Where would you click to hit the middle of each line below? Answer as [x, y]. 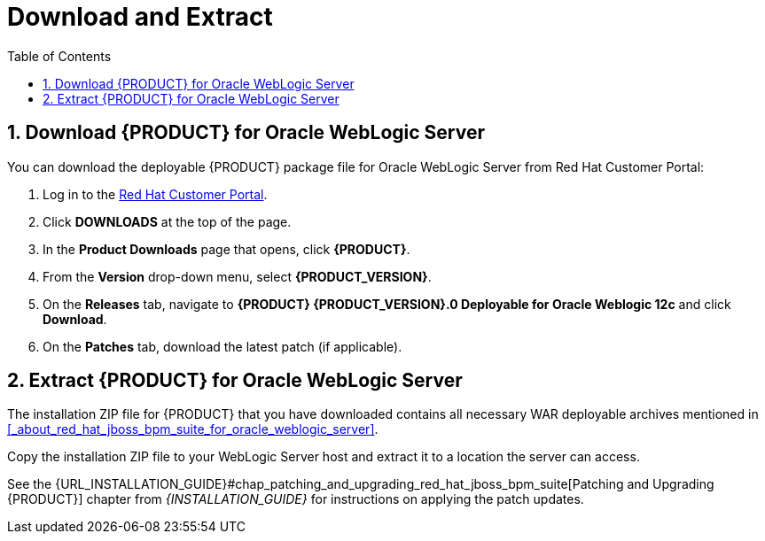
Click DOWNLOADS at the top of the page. [167, 221]
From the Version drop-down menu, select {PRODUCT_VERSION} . [237, 276]
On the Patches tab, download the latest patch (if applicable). [222, 346]
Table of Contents [59, 56]
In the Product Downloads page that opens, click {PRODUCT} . [226, 249]
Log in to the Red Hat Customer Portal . [155, 194]
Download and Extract [140, 17]
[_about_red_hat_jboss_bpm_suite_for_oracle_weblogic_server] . [193, 429]
